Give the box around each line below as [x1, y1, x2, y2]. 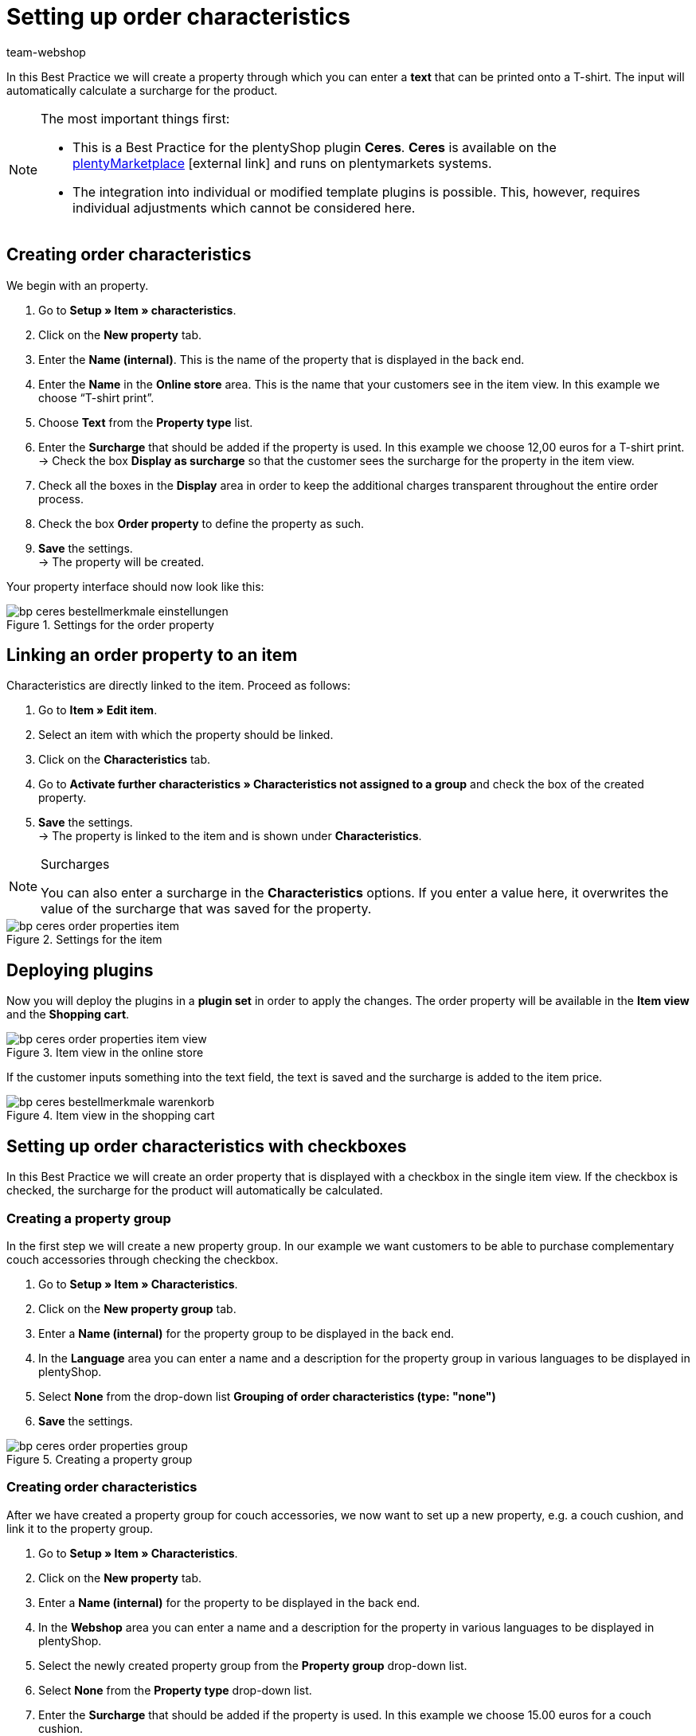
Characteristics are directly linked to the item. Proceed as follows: [6, 678, 351, 693]
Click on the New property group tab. [38, 1301, 237, 1316]
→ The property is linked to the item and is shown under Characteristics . [38, 829, 422, 843]
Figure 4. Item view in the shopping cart [6, 1108, 215, 1123]
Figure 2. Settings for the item [6, 933, 162, 947]
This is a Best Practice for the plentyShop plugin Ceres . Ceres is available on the [72, 139, 557, 155]
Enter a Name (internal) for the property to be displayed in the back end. [38, 1595, 420, 1609]
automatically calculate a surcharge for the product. [6, 83, 278, 97]
